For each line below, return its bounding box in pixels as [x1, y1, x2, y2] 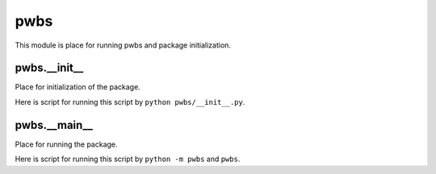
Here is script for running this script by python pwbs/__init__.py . [15, 97, 245, 106]
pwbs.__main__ [15, 118, 93, 132]
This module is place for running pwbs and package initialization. [15, 40, 232, 50]
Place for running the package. [15, 139, 118, 149]
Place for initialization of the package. [15, 82, 140, 92]
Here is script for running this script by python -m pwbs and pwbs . [15, 154, 241, 164]
